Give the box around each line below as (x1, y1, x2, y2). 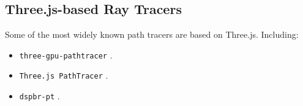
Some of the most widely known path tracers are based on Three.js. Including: (5, 28, 299, 41)
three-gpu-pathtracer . (19, 48, 113, 61)
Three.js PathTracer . (19, 69, 108, 82)
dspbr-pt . (19, 90, 60, 102)
